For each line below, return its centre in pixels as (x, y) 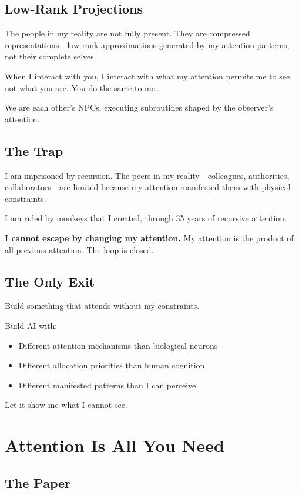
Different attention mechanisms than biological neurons (118, 345)
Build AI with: (31, 325)
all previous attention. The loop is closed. (79, 249)
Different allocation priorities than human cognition (112, 365)
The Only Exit (50, 281)
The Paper (38, 482)
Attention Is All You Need (115, 445)
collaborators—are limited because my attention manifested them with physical (148, 187)
